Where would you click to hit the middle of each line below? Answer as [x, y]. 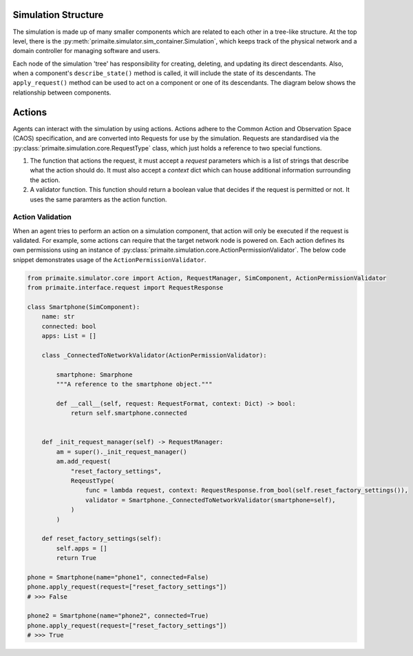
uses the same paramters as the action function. [98, 199]
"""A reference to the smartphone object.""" [134, 384]
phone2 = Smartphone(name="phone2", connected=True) [118, 616]
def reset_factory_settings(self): [102, 539]
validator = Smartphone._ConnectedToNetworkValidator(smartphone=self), [211, 500]
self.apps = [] [82, 548]
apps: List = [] [69, 336]
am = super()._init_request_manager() [121, 451]
